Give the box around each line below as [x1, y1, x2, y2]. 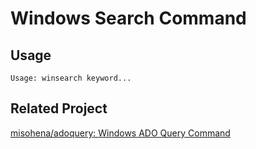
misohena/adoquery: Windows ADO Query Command [10, 127, 231, 139]
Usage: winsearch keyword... [10, 73, 132, 83]
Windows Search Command [10, 7, 247, 30]
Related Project [10, 100, 108, 117]
